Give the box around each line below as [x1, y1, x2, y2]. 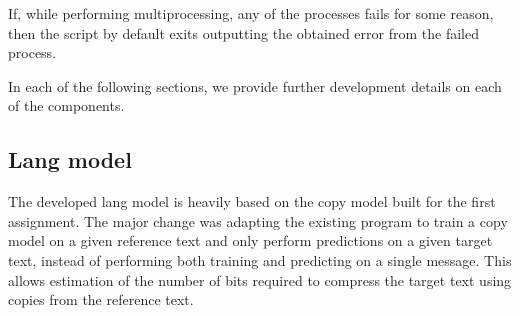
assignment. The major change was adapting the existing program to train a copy [8, 210, 508, 231]
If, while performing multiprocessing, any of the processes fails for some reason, [8, 3, 494, 23]
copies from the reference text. [8, 289, 194, 310]
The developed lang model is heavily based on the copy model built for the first [8, 191, 496, 212]
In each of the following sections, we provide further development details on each [8, 75, 502, 96]
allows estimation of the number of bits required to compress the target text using [8, 269, 512, 290]
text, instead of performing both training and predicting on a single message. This [8, 249, 512, 270]
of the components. [8, 95, 125, 116]
